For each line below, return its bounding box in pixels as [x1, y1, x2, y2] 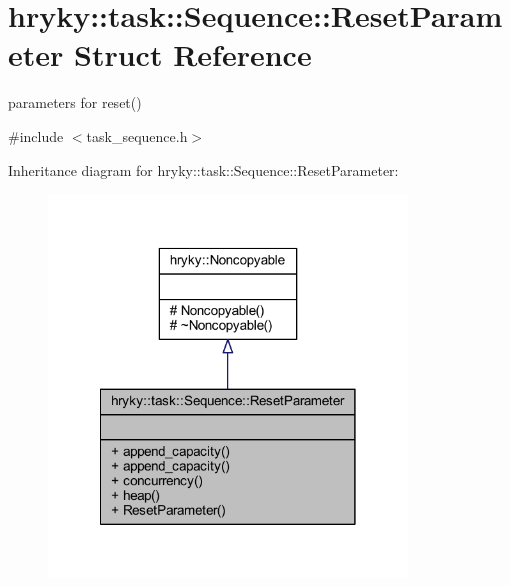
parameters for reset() [8, 92, 142, 113]
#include [8, 125, 64, 146]
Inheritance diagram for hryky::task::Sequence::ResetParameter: [8, 159, 399, 180]
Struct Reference [74, 34, 312, 75]
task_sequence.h [86, 125, 188, 146]
